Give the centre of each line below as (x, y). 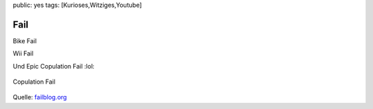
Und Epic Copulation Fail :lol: (54, 66)
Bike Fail (25, 40)
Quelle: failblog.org (40, 97)
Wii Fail (23, 53)
